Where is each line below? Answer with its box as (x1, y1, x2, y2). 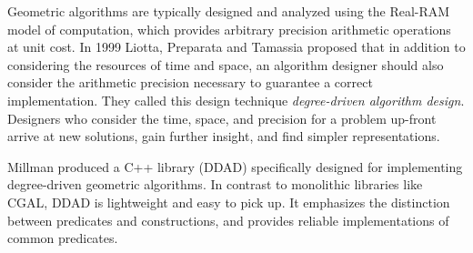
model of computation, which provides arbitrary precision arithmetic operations (7, 19, 451, 38)
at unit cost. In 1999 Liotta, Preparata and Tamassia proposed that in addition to (7, 37, 466, 56)
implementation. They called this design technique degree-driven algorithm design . (7, 90, 465, 109)
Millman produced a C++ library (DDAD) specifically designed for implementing (7, 157, 463, 176)
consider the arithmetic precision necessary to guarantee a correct (7, 73, 373, 92)
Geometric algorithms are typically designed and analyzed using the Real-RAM (7, 2, 450, 20)
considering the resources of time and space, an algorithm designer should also (7, 55, 444, 74)
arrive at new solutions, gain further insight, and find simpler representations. (7, 126, 440, 146)
